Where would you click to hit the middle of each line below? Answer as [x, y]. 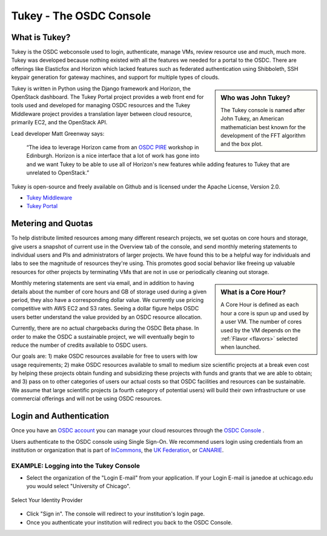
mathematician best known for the [263, 127]
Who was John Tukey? [256, 98]
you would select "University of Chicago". [78, 486]
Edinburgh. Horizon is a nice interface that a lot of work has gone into [113, 156]
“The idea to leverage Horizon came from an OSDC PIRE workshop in [113, 147]
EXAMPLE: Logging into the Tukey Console [76, 466]
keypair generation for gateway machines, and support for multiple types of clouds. [115, 77]
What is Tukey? [41, 37]
